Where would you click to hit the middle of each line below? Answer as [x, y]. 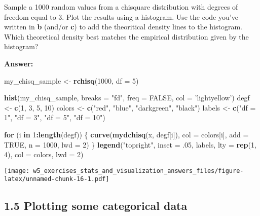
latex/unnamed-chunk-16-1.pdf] [57, 179]
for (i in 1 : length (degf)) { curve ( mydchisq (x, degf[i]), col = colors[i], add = [126, 134]
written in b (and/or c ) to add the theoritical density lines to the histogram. [123, 27]
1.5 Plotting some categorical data [96, 206]
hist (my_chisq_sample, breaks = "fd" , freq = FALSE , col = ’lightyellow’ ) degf [127, 98]
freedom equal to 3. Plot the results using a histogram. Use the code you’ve [121, 16]
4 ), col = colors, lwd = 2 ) [44, 154]
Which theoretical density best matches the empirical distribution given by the [126, 36]
